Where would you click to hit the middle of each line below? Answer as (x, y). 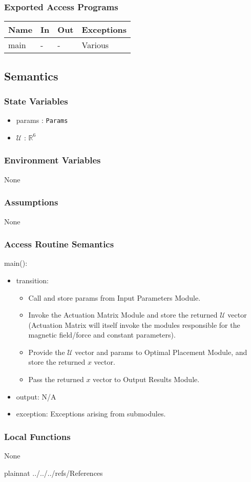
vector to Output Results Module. (146, 379)
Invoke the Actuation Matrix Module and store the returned (123, 315)
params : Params (42, 120)
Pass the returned (56, 379)
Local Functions (37, 436)
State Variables (36, 101)
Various (95, 45)
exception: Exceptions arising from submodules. (91, 414)
